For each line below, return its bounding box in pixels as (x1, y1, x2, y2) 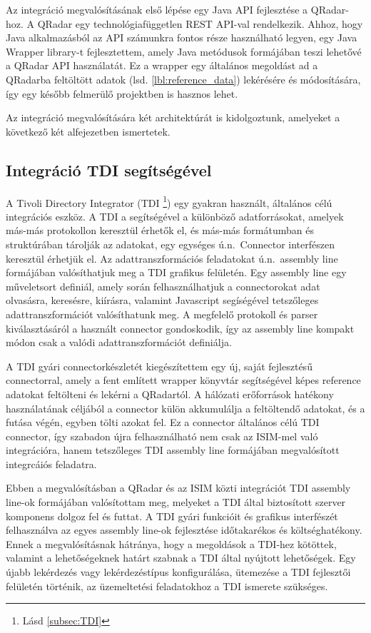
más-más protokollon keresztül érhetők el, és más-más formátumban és (6, 223, 314, 238)
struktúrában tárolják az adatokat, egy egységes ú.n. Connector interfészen (6, 236, 335, 251)
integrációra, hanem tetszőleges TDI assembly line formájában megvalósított (6, 442, 340, 457)
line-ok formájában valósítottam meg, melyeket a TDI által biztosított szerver (6, 495, 346, 510)
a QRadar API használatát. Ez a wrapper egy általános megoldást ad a (6, 58, 318, 73)
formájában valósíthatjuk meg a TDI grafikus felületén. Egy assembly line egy (6, 265, 347, 280)
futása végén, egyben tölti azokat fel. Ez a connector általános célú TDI (6, 415, 320, 430)
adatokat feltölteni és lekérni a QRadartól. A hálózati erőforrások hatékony (6, 386, 334, 401)
